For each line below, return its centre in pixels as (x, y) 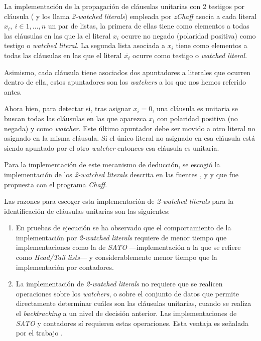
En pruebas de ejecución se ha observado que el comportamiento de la (123, 228)
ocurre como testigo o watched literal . (190, 55)
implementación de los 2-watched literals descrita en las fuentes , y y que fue (121, 174)
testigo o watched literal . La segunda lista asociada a (85, 45)
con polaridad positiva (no (198, 118)
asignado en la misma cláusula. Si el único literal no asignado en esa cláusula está (129, 138)
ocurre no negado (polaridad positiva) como (188, 35)
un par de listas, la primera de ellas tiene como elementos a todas (149, 26)
